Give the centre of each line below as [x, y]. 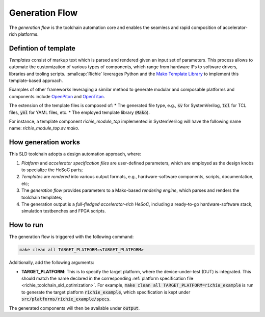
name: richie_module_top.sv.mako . [44, 128]
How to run [26, 225]
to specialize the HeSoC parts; [52, 170]
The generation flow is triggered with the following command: [71, 237]
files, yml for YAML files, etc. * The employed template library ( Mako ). [79, 112]
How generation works [45, 142]
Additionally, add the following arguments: [52, 263]
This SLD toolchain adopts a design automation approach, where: [75, 154]
